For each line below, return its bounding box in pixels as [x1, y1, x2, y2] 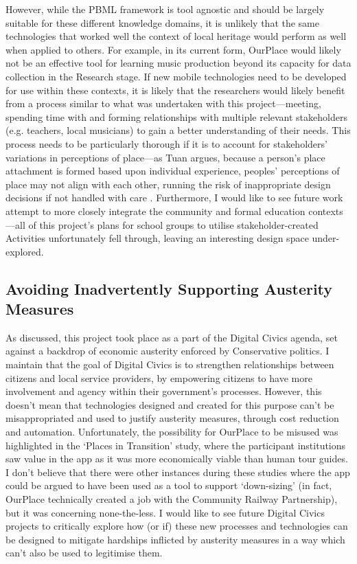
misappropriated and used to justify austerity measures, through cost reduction [5, 411, 339, 425]
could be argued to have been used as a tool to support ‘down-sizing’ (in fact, [5, 478, 332, 493]
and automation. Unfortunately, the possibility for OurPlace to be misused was [5, 425, 338, 439]
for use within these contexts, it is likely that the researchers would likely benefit [5, 82, 345, 97]
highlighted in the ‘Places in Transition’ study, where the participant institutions [5, 438, 346, 452]
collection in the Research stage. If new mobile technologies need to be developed [5, 69, 347, 83]
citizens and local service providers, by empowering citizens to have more [5, 370, 312, 385]
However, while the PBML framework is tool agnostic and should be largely [5, 2, 325, 16]
